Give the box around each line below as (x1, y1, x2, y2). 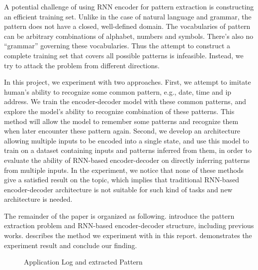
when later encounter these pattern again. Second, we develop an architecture (4, 126, 241, 136)
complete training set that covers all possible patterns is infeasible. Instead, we (4, 50, 244, 60)
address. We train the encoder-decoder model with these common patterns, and (4, 96, 246, 107)
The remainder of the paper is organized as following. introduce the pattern (4, 210, 235, 221)
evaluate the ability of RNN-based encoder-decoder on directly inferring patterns (4, 154, 250, 165)
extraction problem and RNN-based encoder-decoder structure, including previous (4, 220, 254, 231)
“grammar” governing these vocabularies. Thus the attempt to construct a (4, 40, 231, 51)
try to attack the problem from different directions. (4, 60, 160, 70)
